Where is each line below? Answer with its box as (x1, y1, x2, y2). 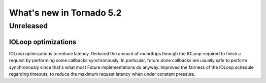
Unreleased (9, 21, 48, 30)
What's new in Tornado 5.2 (9, 7, 122, 18)
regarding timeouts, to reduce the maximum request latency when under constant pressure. (9, 71, 196, 77)
